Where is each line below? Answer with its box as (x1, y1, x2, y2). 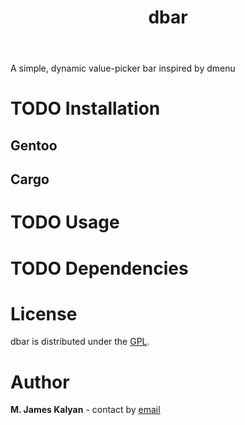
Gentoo (10, 137, 58, 154)
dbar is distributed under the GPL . (10, 336, 150, 348)
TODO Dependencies (10, 257, 189, 280)
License (10, 302, 78, 325)
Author (10, 371, 70, 393)
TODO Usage (10, 211, 120, 234)
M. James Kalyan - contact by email (10, 404, 161, 416)
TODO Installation (10, 97, 161, 120)
